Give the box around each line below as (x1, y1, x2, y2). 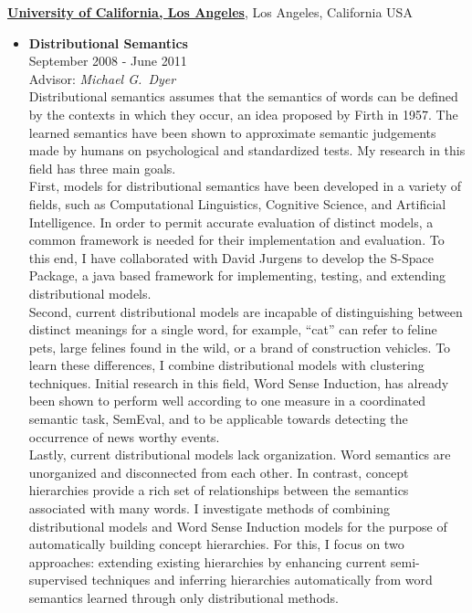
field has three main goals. (28, 158, 176, 177)
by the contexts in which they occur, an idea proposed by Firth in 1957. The (28, 104, 458, 123)
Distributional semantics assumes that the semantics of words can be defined (28, 87, 458, 106)
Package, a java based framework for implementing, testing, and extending (28, 266, 446, 285)
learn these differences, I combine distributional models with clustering (28, 355, 425, 375)
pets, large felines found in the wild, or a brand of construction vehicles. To (28, 337, 451, 356)
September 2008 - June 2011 (28, 51, 187, 70)
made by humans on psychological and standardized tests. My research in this (28, 141, 466, 160)
